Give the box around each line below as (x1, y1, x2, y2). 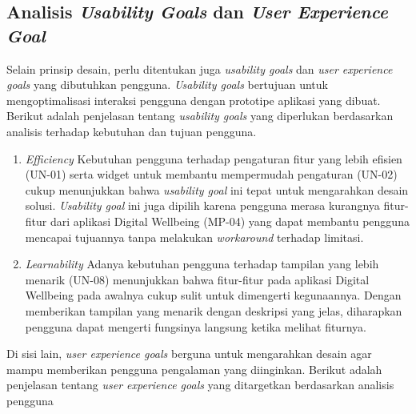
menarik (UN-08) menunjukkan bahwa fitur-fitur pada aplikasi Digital (25, 271, 370, 287)
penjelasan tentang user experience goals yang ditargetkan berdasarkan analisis (6, 376, 394, 393)
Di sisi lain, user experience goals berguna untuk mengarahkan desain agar (6, 345, 372, 362)
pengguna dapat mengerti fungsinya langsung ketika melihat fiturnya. (25, 318, 366, 335)
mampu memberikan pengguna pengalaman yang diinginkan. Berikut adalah (6, 360, 382, 377)
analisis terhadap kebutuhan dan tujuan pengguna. (6, 123, 257, 139)
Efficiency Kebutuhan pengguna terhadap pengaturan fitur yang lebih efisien (25, 150, 402, 167)
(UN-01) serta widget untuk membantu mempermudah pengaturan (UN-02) (25, 166, 398, 183)
